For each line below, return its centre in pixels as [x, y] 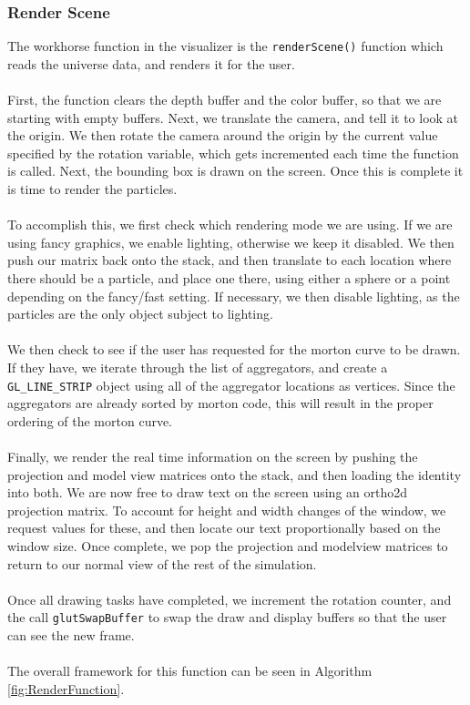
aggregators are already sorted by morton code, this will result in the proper [220, 403]
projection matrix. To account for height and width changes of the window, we [227, 510]
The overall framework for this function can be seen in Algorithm [190, 671]
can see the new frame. [71, 635]
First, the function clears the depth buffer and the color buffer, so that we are [225, 100]
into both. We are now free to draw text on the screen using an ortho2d [208, 492]
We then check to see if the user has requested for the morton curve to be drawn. [234, 349]
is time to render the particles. [92, 189]
